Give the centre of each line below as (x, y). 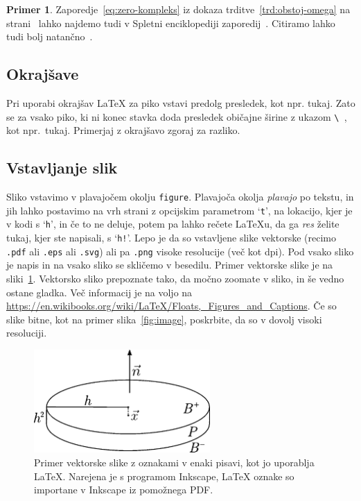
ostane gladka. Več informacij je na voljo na (99, 292)
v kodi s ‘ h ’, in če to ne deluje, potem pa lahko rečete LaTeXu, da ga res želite (173, 224)
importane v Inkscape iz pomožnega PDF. (124, 490)
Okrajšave (43, 74)
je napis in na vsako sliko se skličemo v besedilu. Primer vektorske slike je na (170, 265)
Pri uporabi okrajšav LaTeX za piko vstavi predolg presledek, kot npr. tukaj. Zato (181, 102)
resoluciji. (27, 333)
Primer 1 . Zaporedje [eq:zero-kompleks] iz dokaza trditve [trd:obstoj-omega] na (178, 9)
